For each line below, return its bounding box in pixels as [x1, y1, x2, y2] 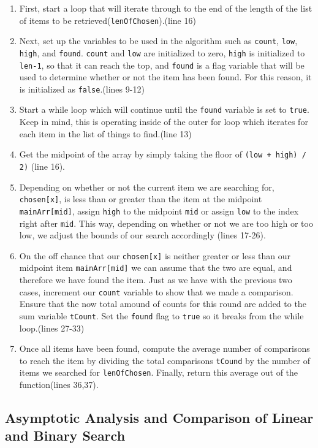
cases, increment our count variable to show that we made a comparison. [19, 285, 293, 298]
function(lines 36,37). [19, 378, 99, 391]
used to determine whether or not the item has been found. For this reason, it [19, 70, 312, 83]
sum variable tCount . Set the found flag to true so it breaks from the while [19, 309, 304, 322]
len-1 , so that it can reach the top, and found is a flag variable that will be [19, 58, 305, 71]
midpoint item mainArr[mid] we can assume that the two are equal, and [19, 261, 292, 274]
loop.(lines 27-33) [19, 321, 85, 334]
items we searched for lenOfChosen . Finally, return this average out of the [19, 366, 298, 379]
